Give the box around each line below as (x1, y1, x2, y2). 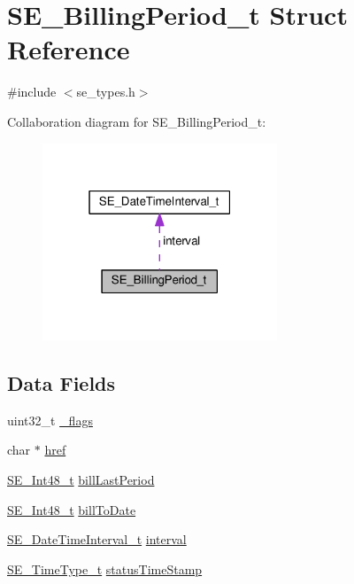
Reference (7, 31, 130, 67)
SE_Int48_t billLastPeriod (7, 470, 155, 488)
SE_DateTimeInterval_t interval (7, 530, 187, 549)
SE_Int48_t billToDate (7, 500, 136, 518)
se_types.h (76, 82, 135, 101)
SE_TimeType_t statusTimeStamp (7, 559, 203, 578)
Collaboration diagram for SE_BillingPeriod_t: (7, 112, 266, 130)
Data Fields (7, 369, 116, 396)
